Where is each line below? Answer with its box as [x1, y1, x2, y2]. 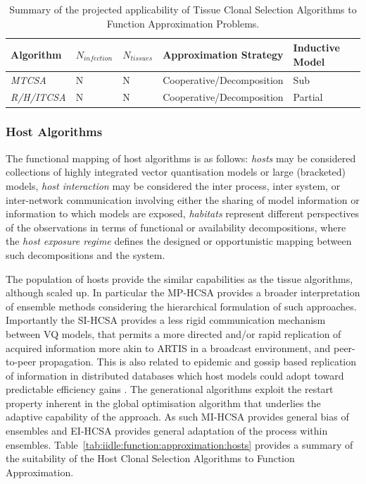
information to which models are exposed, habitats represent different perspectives [6, 206, 360, 221]
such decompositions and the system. [6, 247, 165, 262]
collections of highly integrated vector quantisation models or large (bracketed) [6, 164, 346, 179]
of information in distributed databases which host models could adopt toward [6, 368, 344, 382]
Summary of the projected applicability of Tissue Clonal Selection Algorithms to [9, 2, 357, 16]
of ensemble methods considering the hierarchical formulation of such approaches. [6, 298, 357, 313]
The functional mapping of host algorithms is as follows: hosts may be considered [6, 150, 356, 165]
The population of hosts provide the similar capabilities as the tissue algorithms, [6, 271, 353, 286]
